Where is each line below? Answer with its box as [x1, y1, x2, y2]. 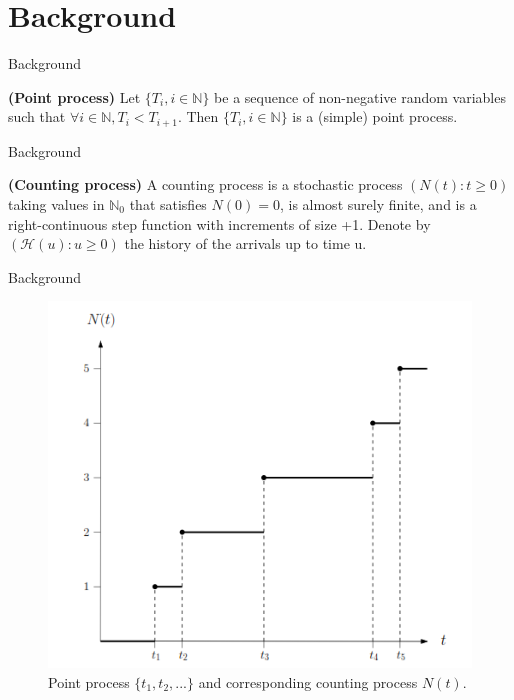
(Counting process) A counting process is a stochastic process [8, 174, 403, 195]
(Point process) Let [8, 86, 141, 107]
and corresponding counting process [198, 671, 418, 692]
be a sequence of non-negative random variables [214, 86, 506, 107]
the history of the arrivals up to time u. [124, 233, 367, 254]
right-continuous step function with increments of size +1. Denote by [8, 213, 431, 234]
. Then [177, 106, 219, 127]
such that [8, 106, 66, 127]
